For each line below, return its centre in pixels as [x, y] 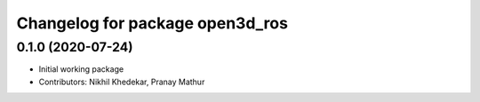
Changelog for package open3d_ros [152, 23]
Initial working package [81, 69]
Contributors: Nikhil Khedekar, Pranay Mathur [122, 82]
